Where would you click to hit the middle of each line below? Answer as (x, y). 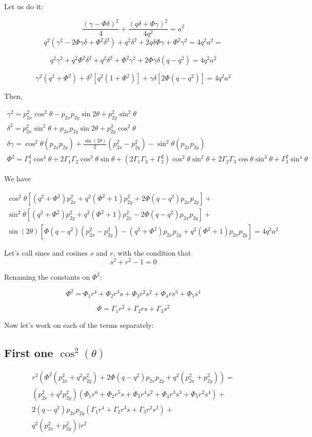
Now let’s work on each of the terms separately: (79, 325)
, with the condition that (152, 253)
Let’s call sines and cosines (46, 253)
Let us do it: (24, 6)
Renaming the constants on (47, 276)
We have (17, 179)
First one (29, 352)
